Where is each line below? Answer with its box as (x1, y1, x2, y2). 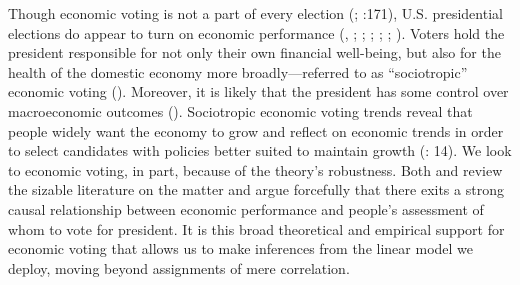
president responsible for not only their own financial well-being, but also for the (8, 42, 501, 63)
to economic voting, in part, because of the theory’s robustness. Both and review (8, 159, 503, 180)
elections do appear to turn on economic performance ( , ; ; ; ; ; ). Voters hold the (8, 22, 505, 43)
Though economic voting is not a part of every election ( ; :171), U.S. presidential (8, 3, 503, 23)
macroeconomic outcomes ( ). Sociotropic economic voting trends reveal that (8, 100, 473, 121)
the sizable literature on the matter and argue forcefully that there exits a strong (8, 179, 504, 200)
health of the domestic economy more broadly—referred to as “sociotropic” (8, 61, 468, 82)
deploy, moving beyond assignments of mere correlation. (8, 257, 350, 278)
